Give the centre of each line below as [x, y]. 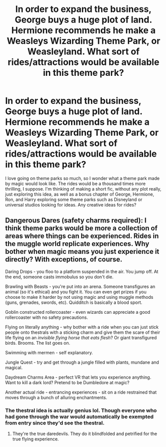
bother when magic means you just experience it [82, 252]
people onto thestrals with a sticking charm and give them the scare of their [83, 332]
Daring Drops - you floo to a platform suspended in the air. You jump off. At [82, 271]
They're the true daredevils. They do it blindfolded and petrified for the [85, 434]
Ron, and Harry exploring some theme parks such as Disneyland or [74, 199]
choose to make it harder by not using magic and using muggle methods [79, 297]
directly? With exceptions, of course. [64, 260]
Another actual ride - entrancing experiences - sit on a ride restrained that [81, 392]
